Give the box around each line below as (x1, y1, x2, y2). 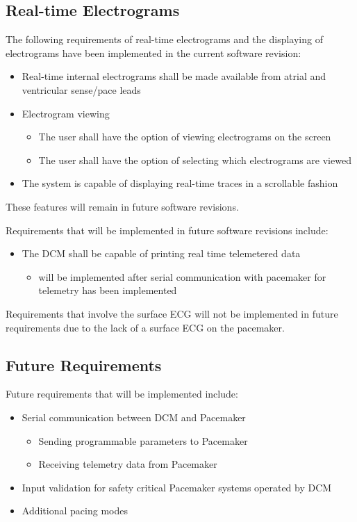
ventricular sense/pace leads (22, 82, 141, 97)
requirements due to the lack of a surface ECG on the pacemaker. (6, 320, 285, 334)
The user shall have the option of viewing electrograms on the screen (38, 129, 331, 144)
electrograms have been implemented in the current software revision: (6, 45, 301, 60)
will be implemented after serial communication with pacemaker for (38, 269, 326, 284)
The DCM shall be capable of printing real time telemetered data (22, 246, 301, 261)
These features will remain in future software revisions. (6, 199, 239, 213)
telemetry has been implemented (38, 283, 177, 297)
